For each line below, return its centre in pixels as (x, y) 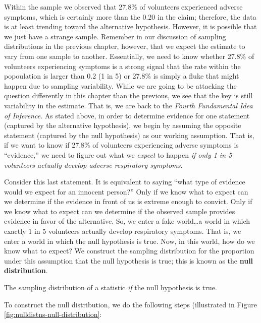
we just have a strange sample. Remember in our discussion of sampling (115, 36)
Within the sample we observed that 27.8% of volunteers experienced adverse (123, 7)
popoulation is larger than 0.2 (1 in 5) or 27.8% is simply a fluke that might (122, 76)
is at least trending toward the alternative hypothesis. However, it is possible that (130, 26)
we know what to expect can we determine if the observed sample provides (120, 211)
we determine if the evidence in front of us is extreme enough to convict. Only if (128, 201)
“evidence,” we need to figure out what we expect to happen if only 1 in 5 (118, 154)
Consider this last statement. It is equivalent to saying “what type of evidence (125, 182)
